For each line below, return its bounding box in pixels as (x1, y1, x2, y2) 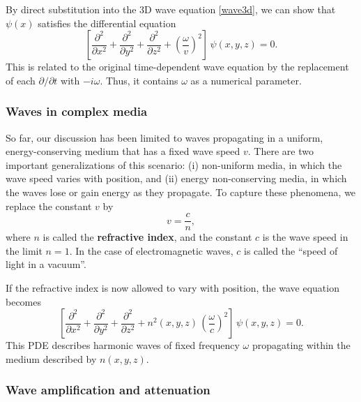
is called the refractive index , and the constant (43, 230, 252, 244)
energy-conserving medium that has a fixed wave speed (6, 144, 240, 158)
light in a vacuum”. (6, 257, 86, 271)
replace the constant (6, 198, 92, 213)
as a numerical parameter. (190, 73, 302, 87)
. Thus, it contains (100, 73, 178, 87)
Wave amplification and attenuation (6, 381, 210, 399)
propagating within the (252, 338, 351, 352)
